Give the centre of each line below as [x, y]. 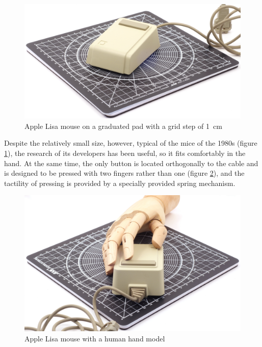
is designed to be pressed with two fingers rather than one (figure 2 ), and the [124, 173]
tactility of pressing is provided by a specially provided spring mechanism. [120, 183]
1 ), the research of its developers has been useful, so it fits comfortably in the [125, 153]
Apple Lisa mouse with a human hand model [95, 338]
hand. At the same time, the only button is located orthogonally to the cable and [131, 163]
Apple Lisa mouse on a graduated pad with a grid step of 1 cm [123, 126]
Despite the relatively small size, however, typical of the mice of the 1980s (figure [131, 143]
